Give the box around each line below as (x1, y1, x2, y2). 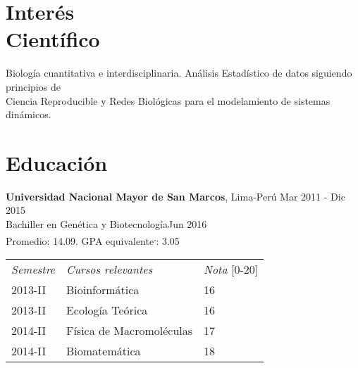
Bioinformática (66, 281, 140, 298)
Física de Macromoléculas (66, 322, 193, 338)
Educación (6, 148, 108, 177)
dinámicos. (6, 107, 51, 122)
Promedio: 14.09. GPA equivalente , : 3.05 (6, 231, 180, 248)
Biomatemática (66, 342, 141, 359)
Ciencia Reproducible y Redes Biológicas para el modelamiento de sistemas (6, 93, 331, 108)
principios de (6, 79, 61, 94)
